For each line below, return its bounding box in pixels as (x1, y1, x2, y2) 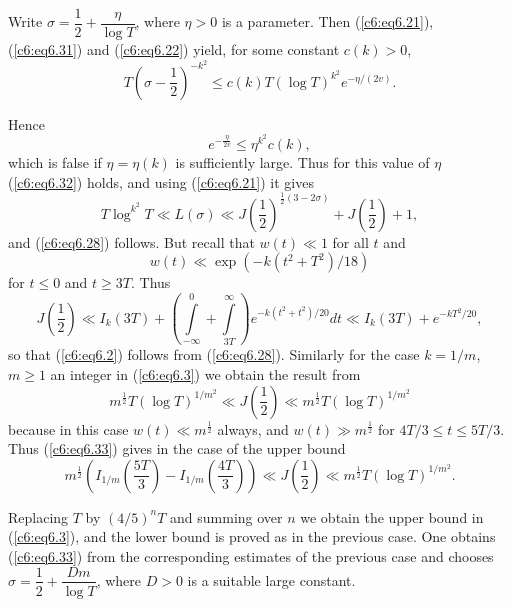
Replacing (8, 506, 69, 527)
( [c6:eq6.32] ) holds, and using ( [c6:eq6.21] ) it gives (8, 171, 314, 192)
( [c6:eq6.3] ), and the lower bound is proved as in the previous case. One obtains (8, 526, 496, 547)
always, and (217, 418, 289, 439)
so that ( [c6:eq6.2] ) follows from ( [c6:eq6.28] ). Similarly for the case (8, 344, 420, 365)
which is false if (8, 151, 102, 172)
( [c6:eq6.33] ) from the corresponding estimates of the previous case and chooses (8, 545, 494, 566)
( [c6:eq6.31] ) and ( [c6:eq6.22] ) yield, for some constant (8, 39, 340, 60)
